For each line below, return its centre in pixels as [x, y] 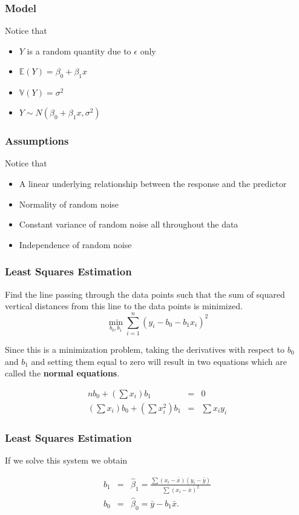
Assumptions [37, 141]
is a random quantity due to [79, 51]
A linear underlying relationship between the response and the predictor [153, 184]
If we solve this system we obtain [66, 460]
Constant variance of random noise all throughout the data [129, 224]
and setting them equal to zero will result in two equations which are [159, 361]
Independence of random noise [75, 244]
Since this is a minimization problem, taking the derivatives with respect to [145, 349]
